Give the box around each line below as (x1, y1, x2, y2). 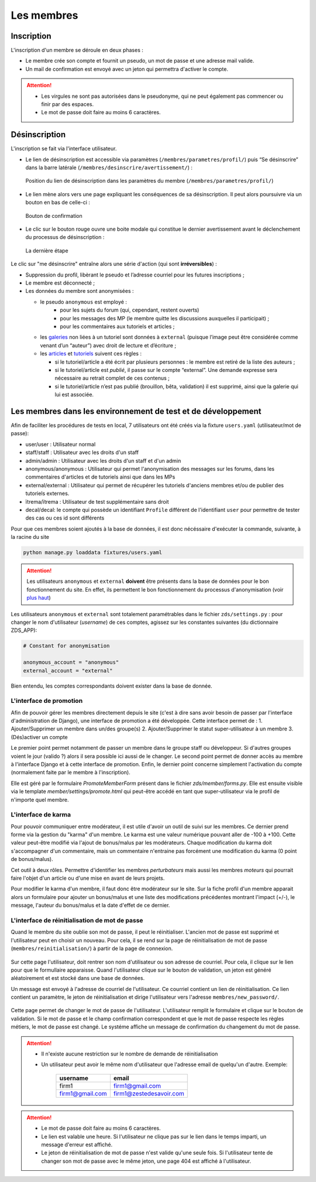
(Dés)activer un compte (11, 733, 68, 740)
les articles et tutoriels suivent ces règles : (40, 350, 142, 357)
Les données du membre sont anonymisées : (25, 288, 134, 295)
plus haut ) (26, 595, 51, 602)
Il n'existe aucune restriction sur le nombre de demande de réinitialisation (41, 1050, 218, 1057)
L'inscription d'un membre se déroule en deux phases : (11, 47, 143, 54)
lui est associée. (54, 391, 94, 398)
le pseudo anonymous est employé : (40, 298, 127, 305)
